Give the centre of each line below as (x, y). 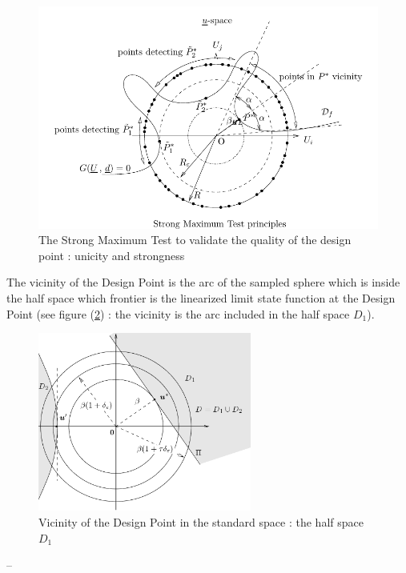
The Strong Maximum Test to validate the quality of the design (195, 240)
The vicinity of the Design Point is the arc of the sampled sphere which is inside (203, 282)
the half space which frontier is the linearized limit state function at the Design (201, 297)
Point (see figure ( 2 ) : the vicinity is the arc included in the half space (178, 313)
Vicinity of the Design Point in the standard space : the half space (201, 521)
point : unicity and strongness (112, 255)
